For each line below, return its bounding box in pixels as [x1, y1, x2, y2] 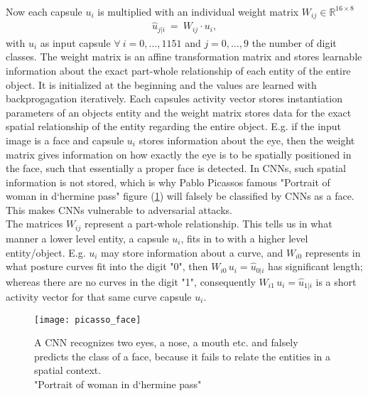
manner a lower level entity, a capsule [6, 230, 169, 245]
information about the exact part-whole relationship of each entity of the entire [6, 63, 351, 77]
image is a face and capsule [6, 132, 124, 147]
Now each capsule [6, 4, 82, 18]
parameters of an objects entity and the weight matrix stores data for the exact [6, 105, 352, 119]
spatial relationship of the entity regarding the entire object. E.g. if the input [6, 119, 341, 134]
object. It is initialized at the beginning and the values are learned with [6, 77, 317, 92]
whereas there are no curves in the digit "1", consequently [6, 274, 256, 289]
